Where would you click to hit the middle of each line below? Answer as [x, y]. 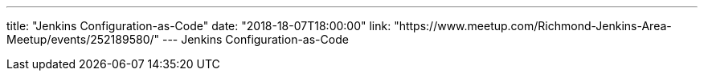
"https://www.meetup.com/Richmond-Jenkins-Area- [533, 26]
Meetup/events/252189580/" [83, 39]
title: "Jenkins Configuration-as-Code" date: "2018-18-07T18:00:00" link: [199, 26]
